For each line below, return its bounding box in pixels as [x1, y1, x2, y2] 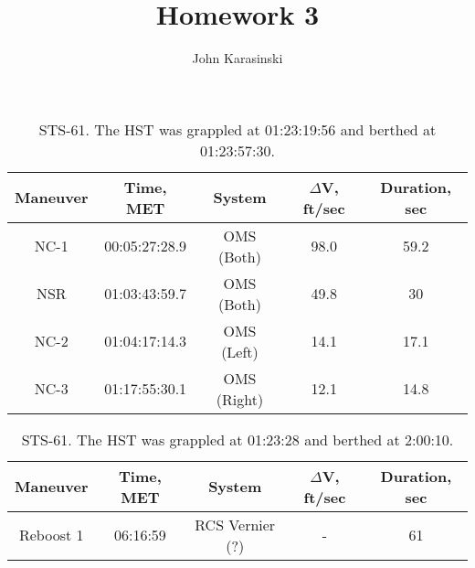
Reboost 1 [18, 524, 84, 546]
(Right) [216, 388, 264, 410]
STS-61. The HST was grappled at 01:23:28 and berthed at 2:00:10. [21, 428, 454, 450]
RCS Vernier [195, 513, 276, 535]
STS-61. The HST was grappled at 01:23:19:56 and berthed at [38, 118, 437, 140]
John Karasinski [192, 48, 283, 68]
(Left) [221, 340, 259, 362]
